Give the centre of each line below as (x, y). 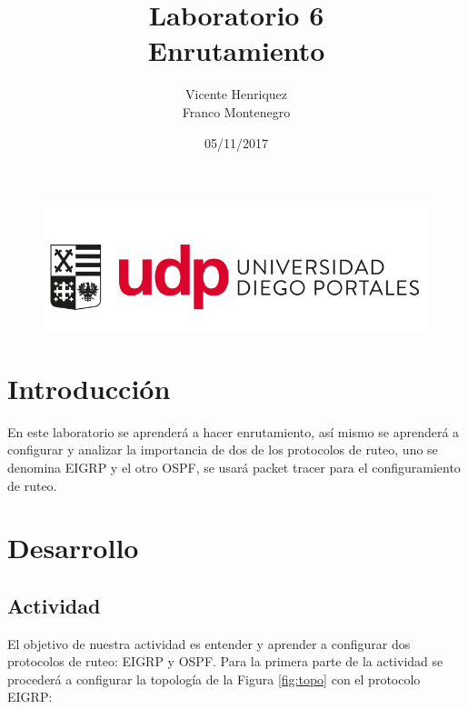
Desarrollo (73, 548)
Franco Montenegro (236, 111)
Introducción (89, 388)
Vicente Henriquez (236, 94)
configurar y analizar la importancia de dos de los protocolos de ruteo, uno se (223, 449)
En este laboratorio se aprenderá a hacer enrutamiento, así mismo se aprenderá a (234, 431)
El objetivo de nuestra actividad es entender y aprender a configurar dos (209, 643)
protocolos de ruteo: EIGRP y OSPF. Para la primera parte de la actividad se (225, 661)
